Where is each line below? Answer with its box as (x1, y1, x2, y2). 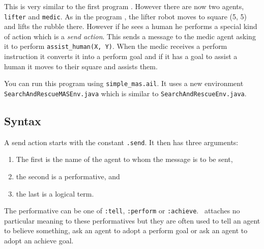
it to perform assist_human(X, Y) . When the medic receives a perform (4, 41, 227, 51)
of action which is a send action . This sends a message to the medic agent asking (4, 31, 256, 41)
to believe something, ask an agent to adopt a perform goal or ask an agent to (4, 225, 248, 236)
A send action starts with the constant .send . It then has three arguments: (4, 136, 239, 147)
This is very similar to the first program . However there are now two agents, (4, 1, 244, 11)
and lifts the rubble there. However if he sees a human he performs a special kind (4, 21, 257, 32)
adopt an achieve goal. (4, 235, 74, 246)
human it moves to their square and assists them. (4, 61, 158, 71)
